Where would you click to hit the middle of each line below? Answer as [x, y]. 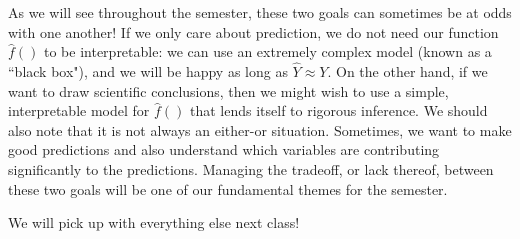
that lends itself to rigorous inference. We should [338, 110]
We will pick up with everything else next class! [154, 222]
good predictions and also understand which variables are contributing [224, 149]
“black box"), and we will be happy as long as [148, 71]
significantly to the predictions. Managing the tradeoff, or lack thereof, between [251, 168]
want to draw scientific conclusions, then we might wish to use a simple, [228, 90]
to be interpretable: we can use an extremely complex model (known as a [268, 51]
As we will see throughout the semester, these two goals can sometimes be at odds [260, 12]
